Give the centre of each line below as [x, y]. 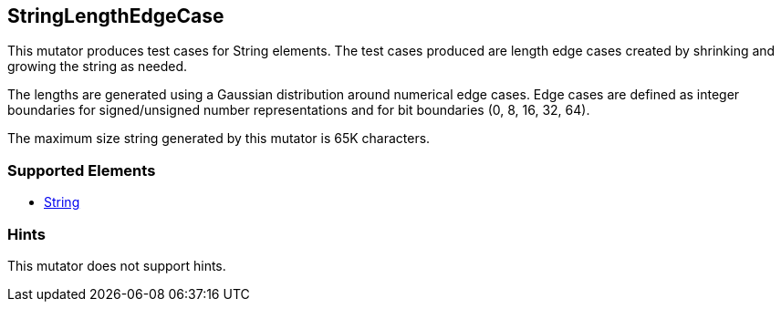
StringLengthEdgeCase [116, 16]
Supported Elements [82, 170]
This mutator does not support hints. [117, 265]
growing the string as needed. [98, 67]
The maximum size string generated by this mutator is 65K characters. [219, 139]
